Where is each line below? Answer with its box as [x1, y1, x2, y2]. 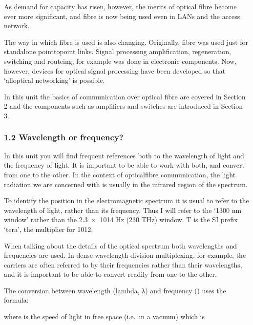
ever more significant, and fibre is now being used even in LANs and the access [4, 11, 240, 21]
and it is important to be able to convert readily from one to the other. [4, 269, 217, 279]
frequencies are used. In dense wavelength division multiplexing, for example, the [4, 250, 246, 260]
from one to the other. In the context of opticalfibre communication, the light [4, 169, 236, 179]
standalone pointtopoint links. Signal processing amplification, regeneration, [4, 46, 231, 57]
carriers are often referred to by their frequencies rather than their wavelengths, [4, 259, 242, 269]
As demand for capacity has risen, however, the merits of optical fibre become [4, 1, 237, 11]
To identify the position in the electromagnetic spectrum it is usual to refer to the [4, 195, 249, 206]
